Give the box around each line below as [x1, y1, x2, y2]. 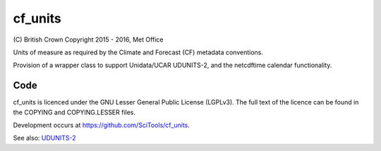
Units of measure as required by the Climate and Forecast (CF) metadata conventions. [13, 48, 264, 56]
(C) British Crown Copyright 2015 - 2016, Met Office [13, 35, 164, 44]
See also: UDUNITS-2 [13, 134, 77, 143]
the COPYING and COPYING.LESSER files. [13, 108, 136, 116]
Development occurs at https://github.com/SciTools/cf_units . [13, 121, 190, 130]
